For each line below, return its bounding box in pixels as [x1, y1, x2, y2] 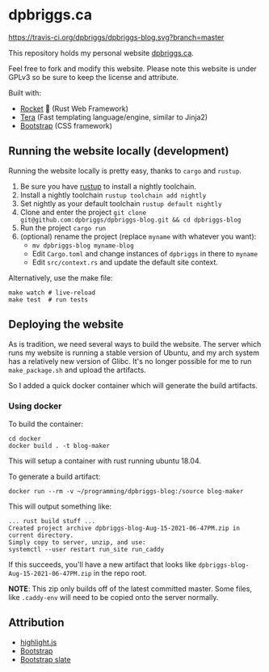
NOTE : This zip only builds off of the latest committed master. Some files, [8, 584, 253, 594]
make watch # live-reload [8, 289, 95, 297]
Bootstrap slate [19, 654, 71, 664]
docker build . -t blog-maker [8, 442, 111, 450]
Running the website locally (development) [8, 144, 229, 158]
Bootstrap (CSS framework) [19, 120, 113, 130]
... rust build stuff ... [8, 517, 95, 525]
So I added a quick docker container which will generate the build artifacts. [8, 380, 258, 390]
